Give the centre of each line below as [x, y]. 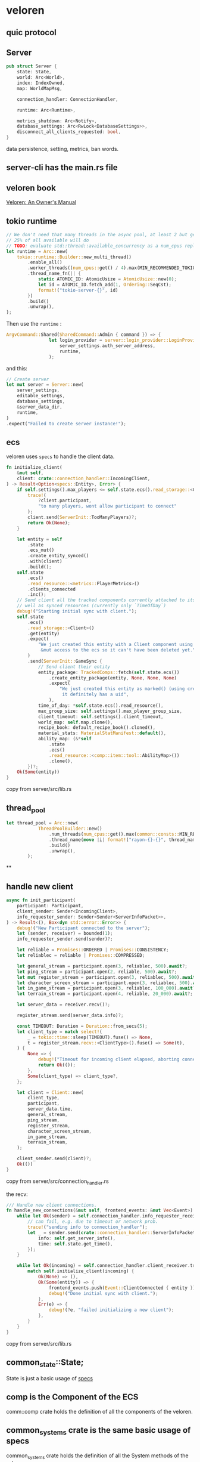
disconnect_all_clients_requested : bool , [69, 132]
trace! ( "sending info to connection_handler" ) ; [87, 1227]
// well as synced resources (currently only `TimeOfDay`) [92, 606]
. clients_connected [52, 589]
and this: [17, 368]
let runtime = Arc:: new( [37, 251]
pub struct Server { [32, 66]
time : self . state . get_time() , [75, 1244]
